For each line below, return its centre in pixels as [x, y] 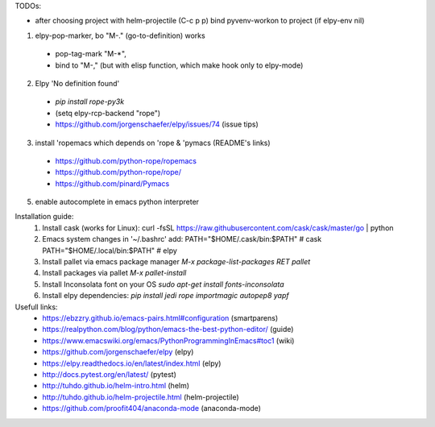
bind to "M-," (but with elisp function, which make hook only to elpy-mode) [179, 65]
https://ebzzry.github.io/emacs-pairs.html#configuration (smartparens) [160, 317]
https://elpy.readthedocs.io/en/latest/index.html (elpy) [132, 363]
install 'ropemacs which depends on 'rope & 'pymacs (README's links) [153, 143]
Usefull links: [36, 307]
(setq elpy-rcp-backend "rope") [108, 113]
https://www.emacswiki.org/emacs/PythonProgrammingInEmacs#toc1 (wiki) [168, 340]
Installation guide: [44, 217]
